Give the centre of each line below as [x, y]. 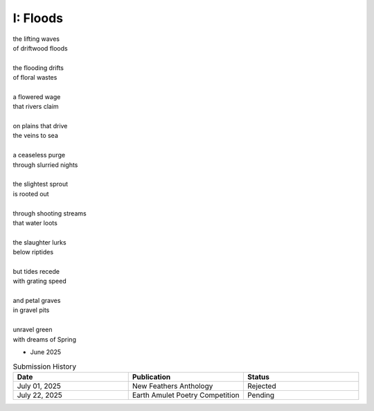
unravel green [33, 330]
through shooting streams [50, 213]
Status [258, 376]
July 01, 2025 [39, 386]
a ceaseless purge [39, 155]
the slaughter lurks [39, 242]
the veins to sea [36, 136]
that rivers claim [36, 107]
